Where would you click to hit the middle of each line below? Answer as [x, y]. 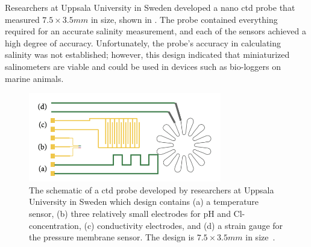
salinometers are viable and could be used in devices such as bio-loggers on [143, 66]
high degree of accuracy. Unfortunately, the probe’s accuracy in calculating [143, 42]
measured [22, 19]
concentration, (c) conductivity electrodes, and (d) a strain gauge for [156, 225]
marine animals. [34, 78]
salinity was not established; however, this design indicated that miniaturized [147, 55]
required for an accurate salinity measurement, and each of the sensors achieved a [155, 31]
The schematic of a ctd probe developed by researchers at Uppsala [152, 189]
